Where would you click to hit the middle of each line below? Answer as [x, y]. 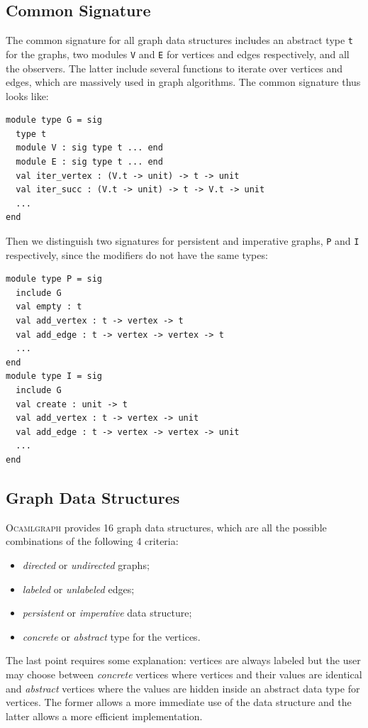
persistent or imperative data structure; [107, 613]
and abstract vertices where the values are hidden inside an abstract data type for [183, 688]
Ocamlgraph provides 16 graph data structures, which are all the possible [166, 527]
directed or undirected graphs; [86, 565]
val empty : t [49, 307]
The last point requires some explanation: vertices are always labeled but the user [183, 660]
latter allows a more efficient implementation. [104, 716]
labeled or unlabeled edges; [78, 589]
